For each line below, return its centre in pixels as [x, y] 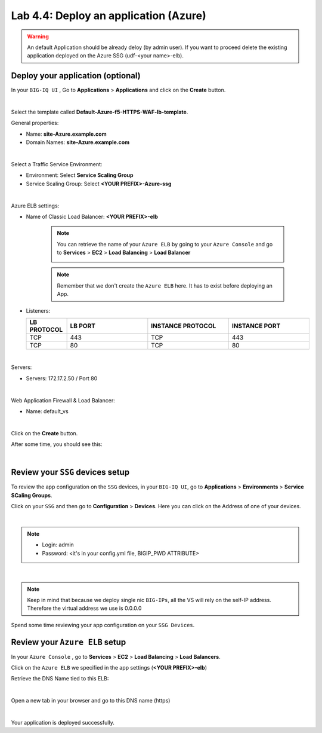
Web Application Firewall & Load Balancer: [63, 400]
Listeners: [38, 310]
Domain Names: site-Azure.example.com [78, 142]
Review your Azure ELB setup [69, 642]
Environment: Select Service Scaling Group [80, 175]
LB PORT [83, 326]
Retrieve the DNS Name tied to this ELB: [60, 679]
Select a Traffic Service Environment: [57, 164]
